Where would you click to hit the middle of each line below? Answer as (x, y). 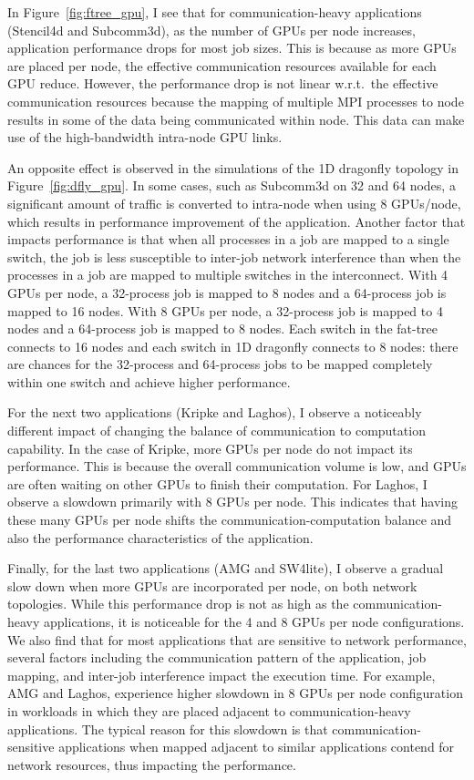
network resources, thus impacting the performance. (152, 764)
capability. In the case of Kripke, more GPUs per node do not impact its (210, 448)
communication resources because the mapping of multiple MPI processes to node (236, 101)
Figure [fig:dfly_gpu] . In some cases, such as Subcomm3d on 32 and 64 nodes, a (232, 185)
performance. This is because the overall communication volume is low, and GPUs (237, 466)
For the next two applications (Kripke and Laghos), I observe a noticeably (215, 412)
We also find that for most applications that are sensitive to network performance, (237, 639)
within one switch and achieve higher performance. (149, 381)
